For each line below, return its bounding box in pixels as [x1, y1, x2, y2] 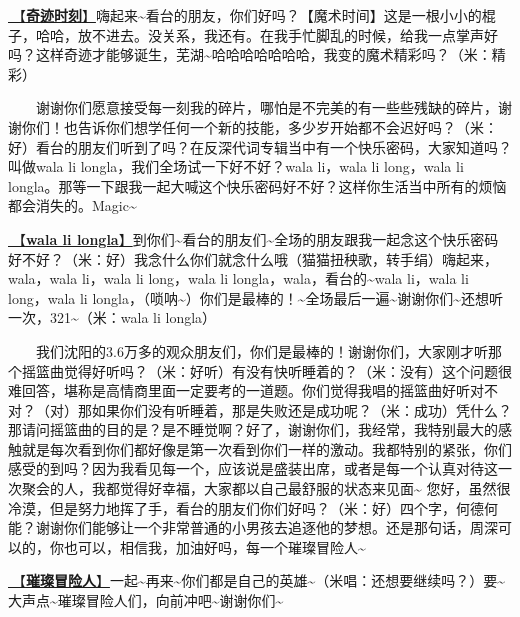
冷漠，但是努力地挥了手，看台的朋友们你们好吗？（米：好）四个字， [8, 497, 456, 518]
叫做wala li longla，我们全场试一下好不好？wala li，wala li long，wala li [8, 156, 464, 177]
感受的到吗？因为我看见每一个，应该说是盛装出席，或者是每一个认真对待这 [8, 458, 498, 479]
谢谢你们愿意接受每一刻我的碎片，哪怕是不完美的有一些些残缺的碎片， [36, 97, 498, 118]
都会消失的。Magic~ [8, 195, 137, 216]
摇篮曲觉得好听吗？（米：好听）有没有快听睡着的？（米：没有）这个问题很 [21, 360, 512, 381]
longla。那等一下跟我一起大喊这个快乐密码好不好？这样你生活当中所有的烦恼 [8, 175, 507, 196]
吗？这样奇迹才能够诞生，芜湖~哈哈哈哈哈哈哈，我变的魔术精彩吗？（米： [8, 44, 492, 65]
